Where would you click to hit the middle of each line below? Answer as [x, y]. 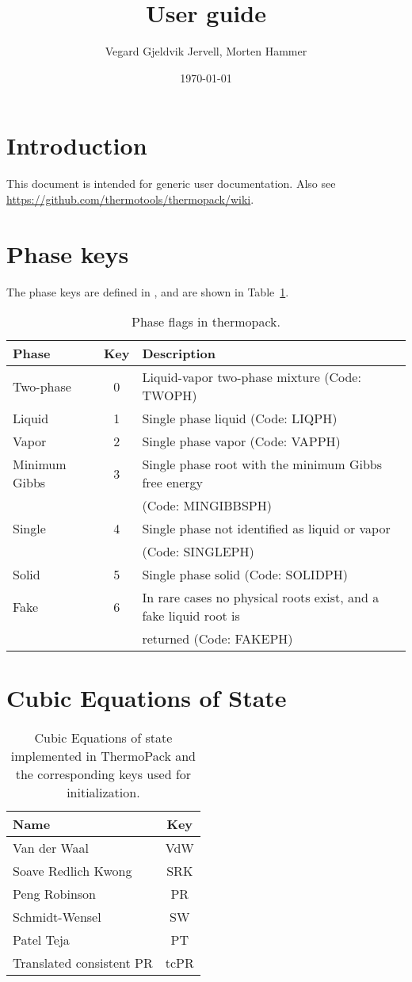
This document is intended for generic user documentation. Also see [171, 183]
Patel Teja [41, 940]
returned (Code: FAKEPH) [217, 639]
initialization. [103, 793]
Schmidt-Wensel [57, 917]
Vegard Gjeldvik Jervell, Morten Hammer [206, 51]
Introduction [77, 145]
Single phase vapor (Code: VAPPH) [241, 441]
